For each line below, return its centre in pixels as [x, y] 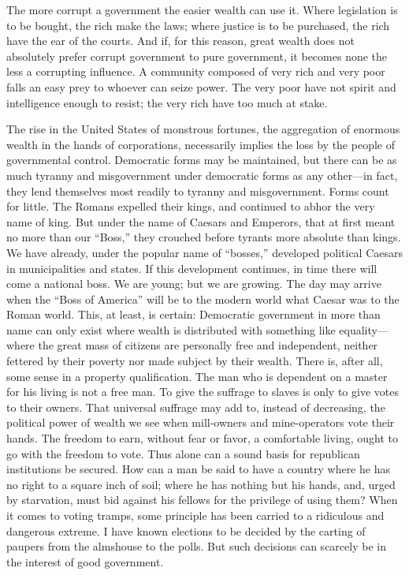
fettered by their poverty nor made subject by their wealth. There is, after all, [195, 361]
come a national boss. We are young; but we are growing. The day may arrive [194, 284]
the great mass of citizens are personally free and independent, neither [208, 345]
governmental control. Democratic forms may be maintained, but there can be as [202, 160]
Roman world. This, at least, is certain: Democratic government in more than [193, 314]
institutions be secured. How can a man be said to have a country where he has [198, 469]
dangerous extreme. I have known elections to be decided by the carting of [186, 530]
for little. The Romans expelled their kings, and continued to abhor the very [191, 206]
